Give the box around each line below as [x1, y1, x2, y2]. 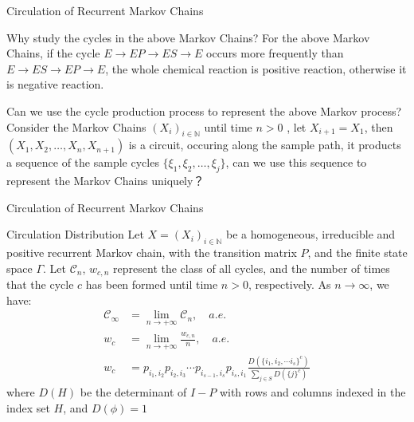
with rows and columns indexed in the [219, 384, 406, 400]
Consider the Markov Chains [6, 118, 146, 135]
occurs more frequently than [206, 45, 344, 61]
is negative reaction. [6, 76, 104, 93]
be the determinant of [80, 384, 187, 400]
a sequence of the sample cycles [6, 154, 159, 171]
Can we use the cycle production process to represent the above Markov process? [6, 102, 402, 119]
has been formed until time [85, 276, 218, 293]
